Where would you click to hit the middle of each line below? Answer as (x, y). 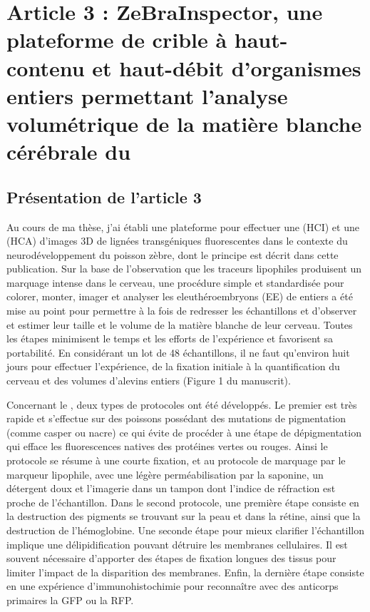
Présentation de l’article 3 (104, 197)
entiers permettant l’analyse (147, 95)
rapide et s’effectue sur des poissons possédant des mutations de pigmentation (176, 418)
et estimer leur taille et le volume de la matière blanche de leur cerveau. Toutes (180, 324)
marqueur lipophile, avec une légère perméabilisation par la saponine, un (165, 474)
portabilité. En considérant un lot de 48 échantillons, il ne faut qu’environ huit (178, 352)
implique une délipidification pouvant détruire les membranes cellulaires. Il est (177, 544)
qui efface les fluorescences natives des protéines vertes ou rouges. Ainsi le (167, 446)
